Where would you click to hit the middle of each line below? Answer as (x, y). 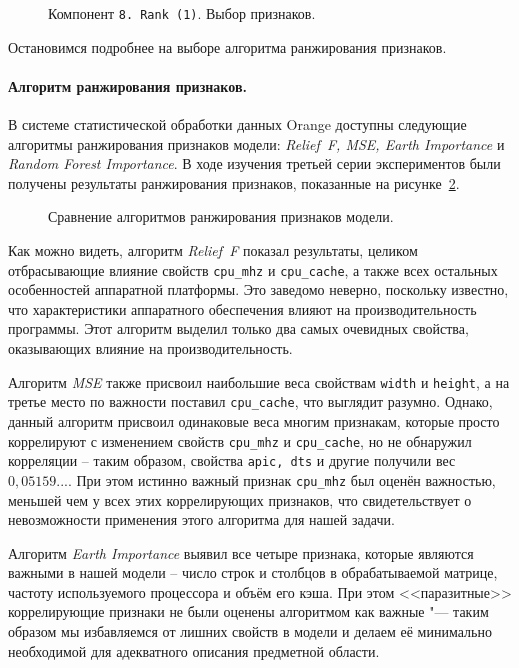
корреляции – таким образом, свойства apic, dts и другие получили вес (232, 460)
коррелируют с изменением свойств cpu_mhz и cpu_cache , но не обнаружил (240, 440)
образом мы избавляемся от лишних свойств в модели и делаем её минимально (250, 631)
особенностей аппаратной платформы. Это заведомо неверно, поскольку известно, (258, 289)
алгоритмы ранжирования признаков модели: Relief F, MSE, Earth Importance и (256, 143)
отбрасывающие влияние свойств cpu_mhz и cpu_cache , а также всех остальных (253, 269)
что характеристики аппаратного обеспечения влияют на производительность (242, 308)
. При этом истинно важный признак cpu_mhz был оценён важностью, (281, 479)
